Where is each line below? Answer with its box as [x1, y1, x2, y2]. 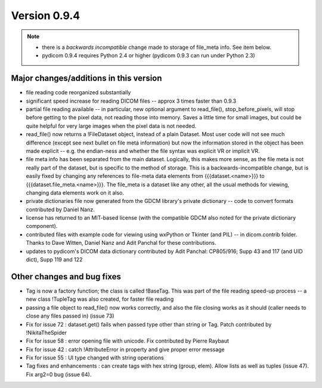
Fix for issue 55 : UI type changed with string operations [26, 354, 164, 361]
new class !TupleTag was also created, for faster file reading [26, 295, 174, 303]
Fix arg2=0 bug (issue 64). [26, 371, 92, 378]
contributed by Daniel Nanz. [26, 206, 95, 213]
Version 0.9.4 [11, 9, 80, 22]
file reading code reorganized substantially [26, 89, 131, 96]
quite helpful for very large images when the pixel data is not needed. [26, 122, 197, 130]
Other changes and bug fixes [11, 272, 122, 282]
